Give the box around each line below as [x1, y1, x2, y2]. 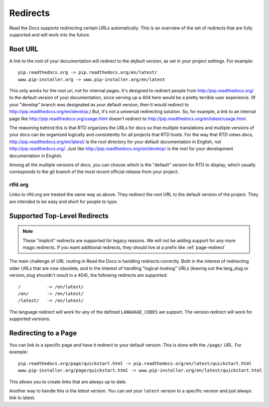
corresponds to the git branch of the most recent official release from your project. [9, 169, 179, 175]
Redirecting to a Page [9, 329, 77, 337]
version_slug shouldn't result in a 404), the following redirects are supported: [9, 272, 168, 278]
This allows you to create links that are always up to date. [9, 379, 127, 385]
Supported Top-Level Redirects [9, 211, 109, 220]
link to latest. [9, 395, 36, 401]
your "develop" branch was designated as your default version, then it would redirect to [9, 101, 189, 107]
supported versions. [9, 316, 51, 322]
